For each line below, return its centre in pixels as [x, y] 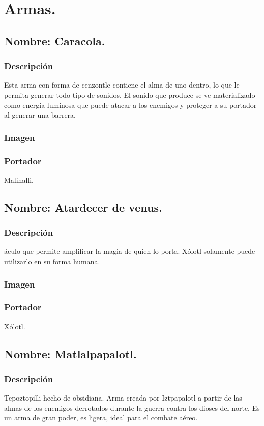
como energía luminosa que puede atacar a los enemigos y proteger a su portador [130, 105]
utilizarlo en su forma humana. [52, 261]
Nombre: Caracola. [55, 40]
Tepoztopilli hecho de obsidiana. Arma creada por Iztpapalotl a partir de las [123, 398]
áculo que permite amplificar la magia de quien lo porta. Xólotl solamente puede [130, 251]
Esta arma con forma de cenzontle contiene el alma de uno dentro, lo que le [122, 85]
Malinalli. [19, 179]
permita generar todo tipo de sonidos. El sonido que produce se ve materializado [130, 94]
